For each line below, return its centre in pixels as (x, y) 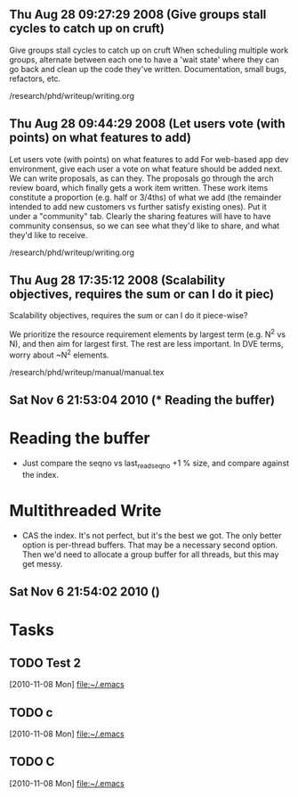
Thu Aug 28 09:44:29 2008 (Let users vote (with (148, 124)
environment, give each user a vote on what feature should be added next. (146, 168)
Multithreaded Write (85, 511)
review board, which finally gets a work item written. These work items (139, 187)
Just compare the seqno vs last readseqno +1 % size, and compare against (156, 464)
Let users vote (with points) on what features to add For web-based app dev (149, 159)
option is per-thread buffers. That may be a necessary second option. (150, 545)
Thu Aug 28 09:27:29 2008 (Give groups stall (138, 15)
